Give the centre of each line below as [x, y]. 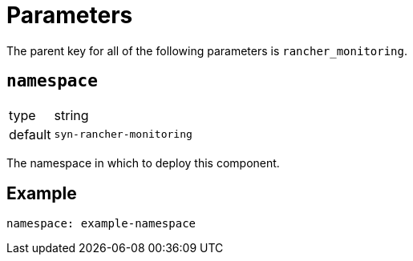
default [30, 134]
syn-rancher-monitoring [123, 135]
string [71, 115]
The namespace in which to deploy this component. [143, 163]
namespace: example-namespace [101, 224]
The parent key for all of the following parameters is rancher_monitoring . [207, 50]
